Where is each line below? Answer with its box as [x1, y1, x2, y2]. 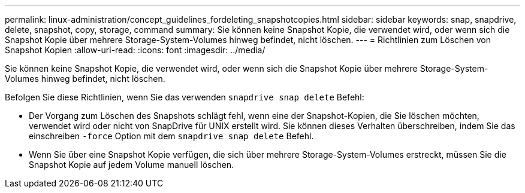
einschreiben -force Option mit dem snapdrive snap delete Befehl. [29, 131, 314, 141]
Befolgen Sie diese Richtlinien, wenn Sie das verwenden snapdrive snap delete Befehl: [5, 92, 364, 102]
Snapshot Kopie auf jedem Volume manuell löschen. [29, 160, 234, 170]
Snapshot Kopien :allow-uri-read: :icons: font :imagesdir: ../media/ [5, 45, 265, 55]
